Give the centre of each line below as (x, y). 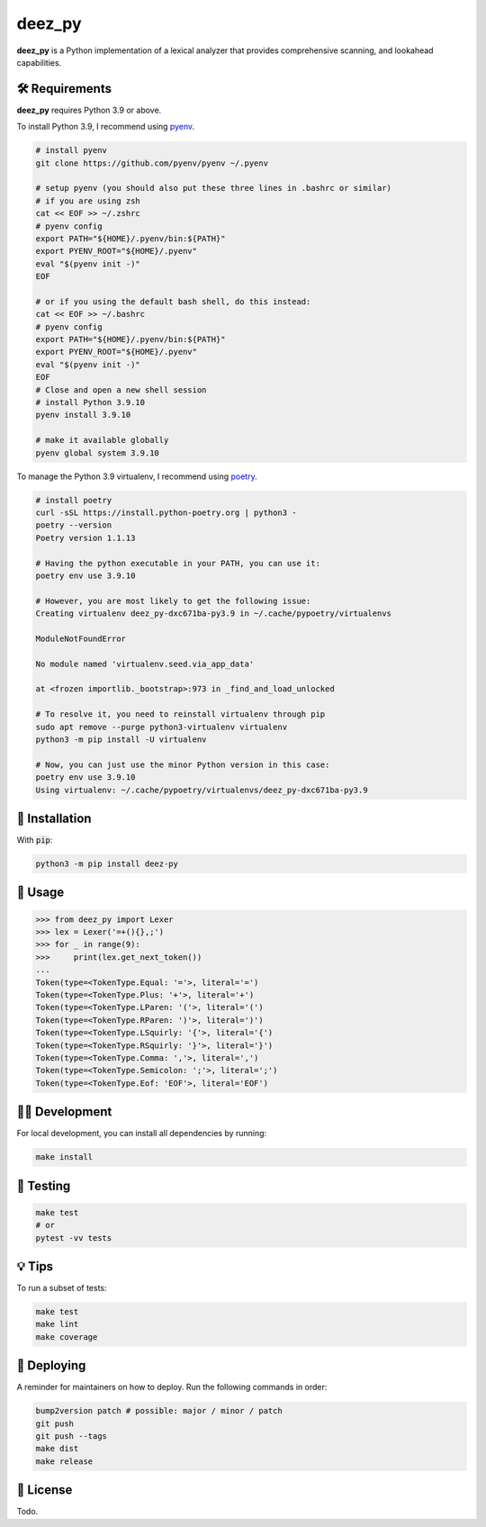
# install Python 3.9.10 (90, 402)
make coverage (67, 1337)
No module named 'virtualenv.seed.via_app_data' (145, 664)
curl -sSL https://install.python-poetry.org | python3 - (166, 512)
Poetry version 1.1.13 (85, 538)
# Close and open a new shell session (121, 390)
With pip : (35, 840)
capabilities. (39, 62)
